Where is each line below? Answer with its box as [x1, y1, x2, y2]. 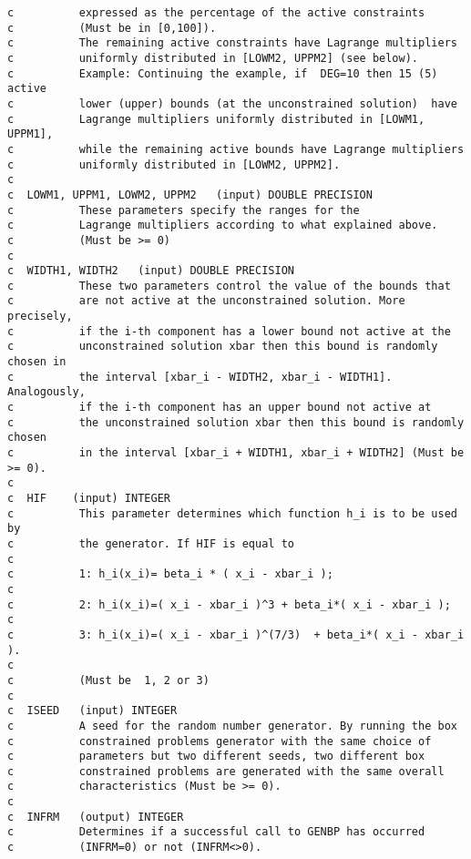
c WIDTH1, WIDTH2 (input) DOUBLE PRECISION [7, 264, 294, 278]
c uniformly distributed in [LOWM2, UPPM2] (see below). [7, 51, 419, 65]
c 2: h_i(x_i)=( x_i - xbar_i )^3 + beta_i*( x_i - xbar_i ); [7, 598, 451, 611]
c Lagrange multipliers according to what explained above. [7, 219, 438, 232]
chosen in [7, 355, 67, 369]
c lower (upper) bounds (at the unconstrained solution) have [7, 97, 457, 110]
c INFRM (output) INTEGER [7, 810, 184, 823]
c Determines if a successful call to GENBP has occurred [7, 825, 425, 839]
